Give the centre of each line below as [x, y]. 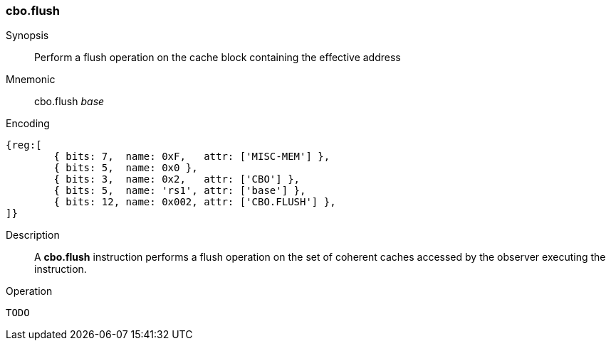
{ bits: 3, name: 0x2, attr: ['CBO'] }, [177, 179]
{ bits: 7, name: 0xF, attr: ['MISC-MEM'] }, [192, 157]
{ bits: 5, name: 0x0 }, [126, 168]
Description [33, 235]
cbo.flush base [69, 102]
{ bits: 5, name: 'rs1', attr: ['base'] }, [180, 191]
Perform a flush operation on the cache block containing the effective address [218, 58]
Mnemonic [31, 80]
